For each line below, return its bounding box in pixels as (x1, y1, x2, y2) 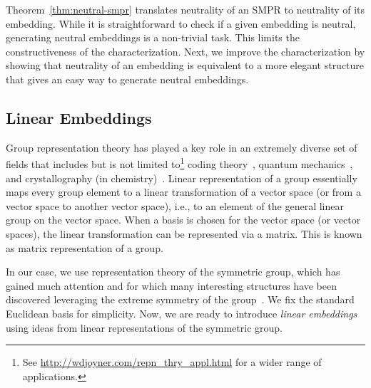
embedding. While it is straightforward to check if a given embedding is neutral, (6, 16, 356, 31)
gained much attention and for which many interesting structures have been (6, 278, 337, 293)
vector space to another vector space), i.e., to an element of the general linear (6, 198, 344, 213)
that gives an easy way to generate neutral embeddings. (6, 71, 249, 86)
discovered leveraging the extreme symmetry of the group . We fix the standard (6, 292, 355, 307)
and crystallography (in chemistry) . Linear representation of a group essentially (6, 170, 357, 185)
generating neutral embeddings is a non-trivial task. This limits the (6, 30, 300, 45)
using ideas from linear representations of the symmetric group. (6, 320, 283, 335)
